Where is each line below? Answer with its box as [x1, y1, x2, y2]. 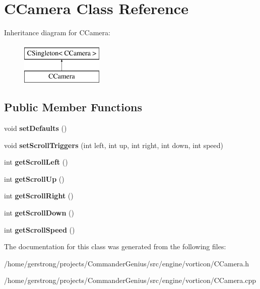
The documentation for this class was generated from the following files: [4, 241, 226, 252]
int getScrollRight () [4, 190, 74, 201]
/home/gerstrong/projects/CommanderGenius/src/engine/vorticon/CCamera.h [4, 258, 249, 268]
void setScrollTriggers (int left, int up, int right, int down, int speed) [4, 139, 224, 150]
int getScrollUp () [4, 173, 64, 184]
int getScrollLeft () [4, 157, 68, 167]
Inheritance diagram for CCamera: [4, 27, 110, 38]
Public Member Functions [4, 99, 142, 115]
